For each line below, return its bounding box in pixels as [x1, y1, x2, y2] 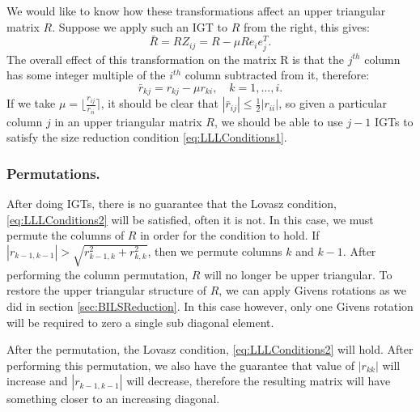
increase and [6, 372, 68, 389]
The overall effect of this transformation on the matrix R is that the [6, 50, 345, 67]
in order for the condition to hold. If [140, 227, 320, 244]
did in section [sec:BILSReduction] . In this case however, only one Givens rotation [6, 298, 414, 314]
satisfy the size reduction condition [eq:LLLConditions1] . [6, 129, 287, 146]
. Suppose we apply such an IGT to [52, 18, 228, 35]
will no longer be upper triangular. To [204, 265, 392, 282]
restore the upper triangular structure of [6, 282, 207, 299]
